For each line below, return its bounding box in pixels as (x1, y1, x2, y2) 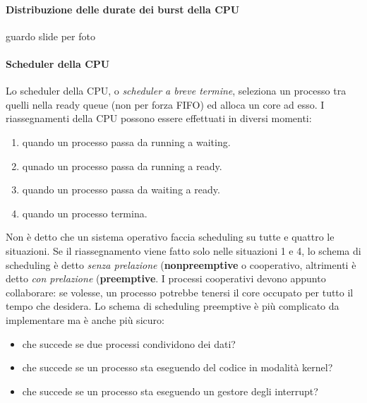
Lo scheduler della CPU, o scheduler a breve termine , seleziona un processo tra (6, 83, 347, 98)
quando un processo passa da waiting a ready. (22, 182, 220, 197)
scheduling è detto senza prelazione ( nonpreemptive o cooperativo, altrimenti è (6, 257, 356, 272)
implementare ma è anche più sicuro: (6, 312, 164, 327)
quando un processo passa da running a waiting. (22, 134, 231, 149)
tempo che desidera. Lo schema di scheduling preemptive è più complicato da (6, 299, 339, 313)
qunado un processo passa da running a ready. (22, 158, 222, 173)
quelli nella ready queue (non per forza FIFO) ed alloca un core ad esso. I (6, 97, 325, 112)
